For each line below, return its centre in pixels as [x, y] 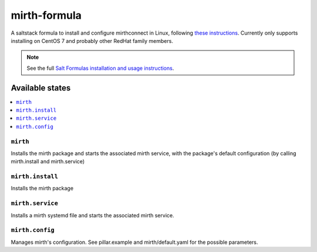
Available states [41, 88]
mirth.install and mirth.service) [48, 162]
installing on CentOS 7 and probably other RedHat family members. [92, 41]
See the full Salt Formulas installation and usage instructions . [100, 68]
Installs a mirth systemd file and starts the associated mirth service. [92, 215]
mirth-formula [46, 15]
